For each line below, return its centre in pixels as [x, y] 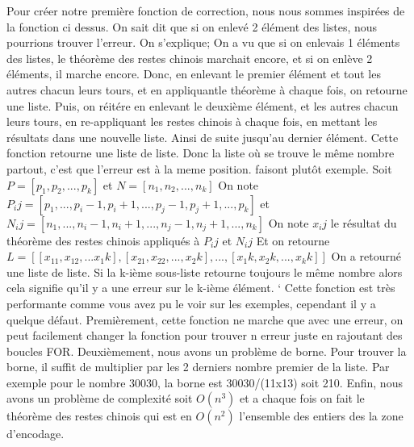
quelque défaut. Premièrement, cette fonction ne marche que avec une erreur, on [205, 319]
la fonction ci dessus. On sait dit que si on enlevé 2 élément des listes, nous [192, 26]
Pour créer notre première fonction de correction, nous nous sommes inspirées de [206, 10]
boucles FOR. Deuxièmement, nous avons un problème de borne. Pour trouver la [207, 351]
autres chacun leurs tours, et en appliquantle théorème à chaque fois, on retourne [207, 89]
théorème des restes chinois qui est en [99, 416]
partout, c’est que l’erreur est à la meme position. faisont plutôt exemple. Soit [199, 168]
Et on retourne [293, 240]
